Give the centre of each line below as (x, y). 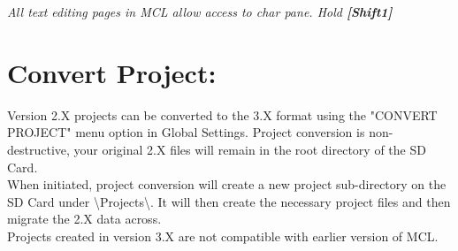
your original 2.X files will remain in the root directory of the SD (250, 149)
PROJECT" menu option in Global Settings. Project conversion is (186, 132)
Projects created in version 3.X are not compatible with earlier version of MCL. (223, 236)
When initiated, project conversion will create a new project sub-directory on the (227, 184)
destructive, (38, 149)
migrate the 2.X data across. (84, 219)
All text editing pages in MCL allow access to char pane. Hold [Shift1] (200, 11)
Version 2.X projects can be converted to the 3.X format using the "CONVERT (222, 114)
